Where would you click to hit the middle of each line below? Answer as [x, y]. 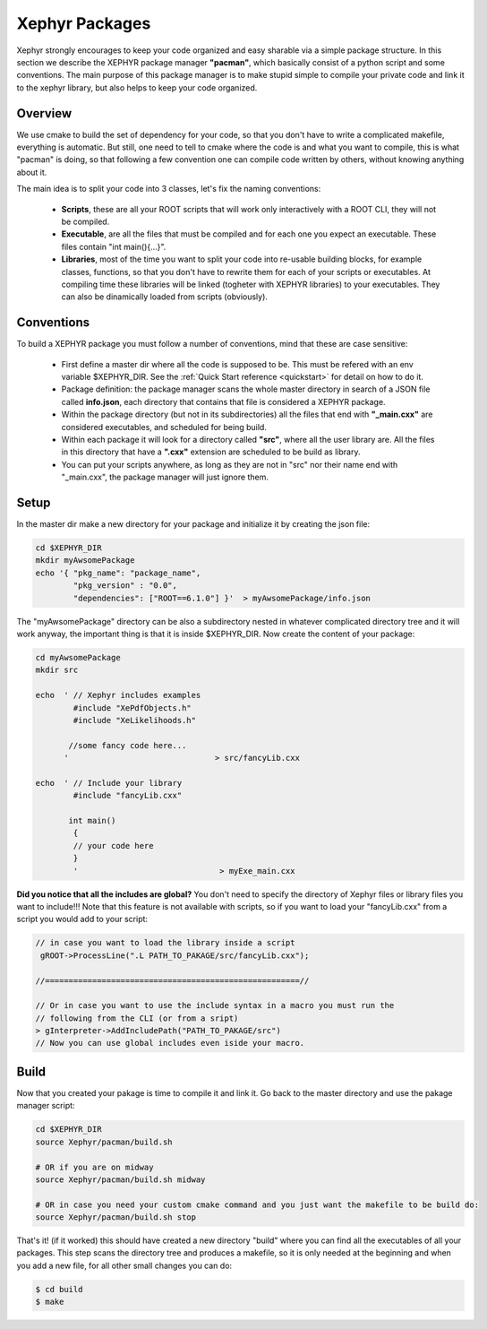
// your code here [113, 846]
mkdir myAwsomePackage [85, 561]
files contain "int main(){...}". [114, 246]
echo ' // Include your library [109, 783]
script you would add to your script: [82, 919]
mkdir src [57, 670]
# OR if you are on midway [94, 1167]
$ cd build [59, 1289]
